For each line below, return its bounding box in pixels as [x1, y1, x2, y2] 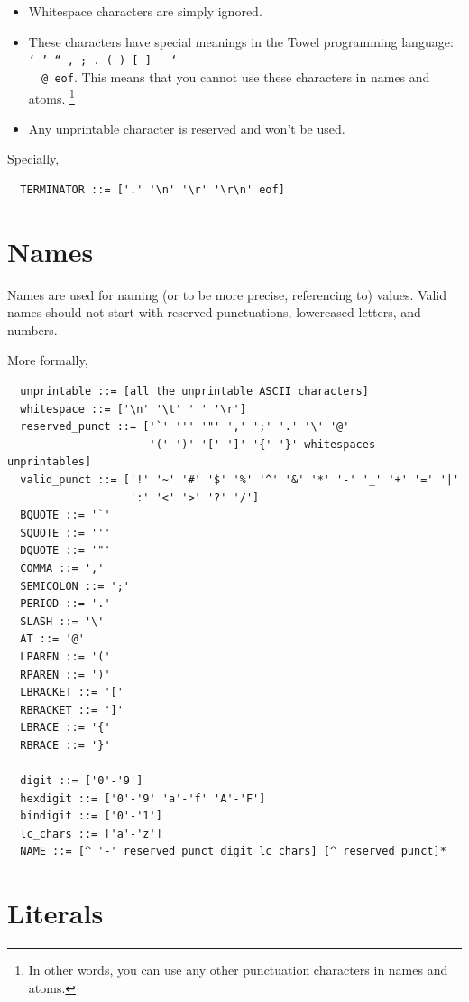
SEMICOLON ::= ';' [20, 579, 131, 593]
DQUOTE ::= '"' [20, 544, 111, 557]
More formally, [7, 351, 88, 370]
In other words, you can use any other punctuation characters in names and [28, 960, 448, 979]
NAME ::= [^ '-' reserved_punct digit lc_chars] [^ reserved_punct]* [20, 845, 446, 858]
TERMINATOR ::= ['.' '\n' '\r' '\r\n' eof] [20, 183, 285, 196]
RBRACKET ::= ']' [20, 703, 124, 716]
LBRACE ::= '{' [20, 721, 111, 735]
